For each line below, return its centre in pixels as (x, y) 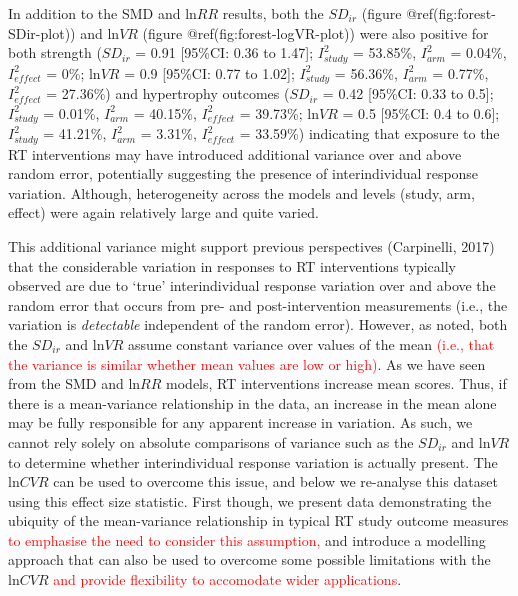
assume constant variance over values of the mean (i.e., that (311, 343)
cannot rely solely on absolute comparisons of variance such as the (211, 441)
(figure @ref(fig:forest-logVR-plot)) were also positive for (315, 32)
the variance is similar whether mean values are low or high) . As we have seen (247, 363)
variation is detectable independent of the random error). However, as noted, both (258, 324)
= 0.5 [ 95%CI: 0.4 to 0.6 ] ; (421, 112)
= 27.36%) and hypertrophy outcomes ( (168, 93)
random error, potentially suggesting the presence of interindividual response (243, 173)
